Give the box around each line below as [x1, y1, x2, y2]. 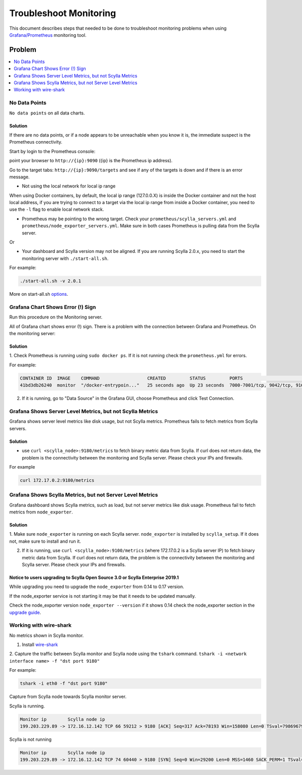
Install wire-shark [22, 641, 58, 648]
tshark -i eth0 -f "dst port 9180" [20, 681, 108, 686]
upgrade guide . [9, 609, 41, 615]
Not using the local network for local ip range [22, 183, 116, 189]
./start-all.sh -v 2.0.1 [20, 278, 82, 284]
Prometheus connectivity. [9, 139, 62, 145]
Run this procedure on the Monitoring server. [9, 314, 103, 320]
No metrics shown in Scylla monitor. [9, 632, 84, 638]
